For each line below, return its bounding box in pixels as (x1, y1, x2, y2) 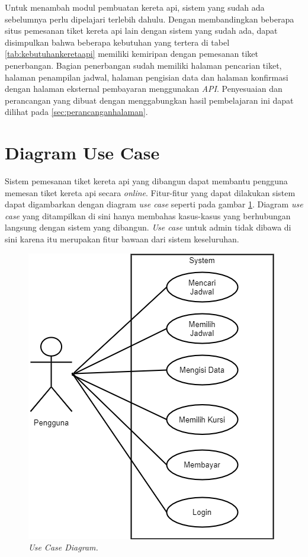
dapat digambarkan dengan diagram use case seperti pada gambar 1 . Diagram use (5, 198, 303, 210)
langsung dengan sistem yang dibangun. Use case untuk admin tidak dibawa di (5, 221, 291, 233)
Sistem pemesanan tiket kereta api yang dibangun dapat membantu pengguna (5, 175, 288, 187)
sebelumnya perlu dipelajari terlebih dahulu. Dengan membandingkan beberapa (5, 12, 294, 25)
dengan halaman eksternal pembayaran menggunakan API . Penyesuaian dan (5, 82, 283, 95)
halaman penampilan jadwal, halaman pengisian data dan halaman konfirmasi (5, 71, 288, 83)
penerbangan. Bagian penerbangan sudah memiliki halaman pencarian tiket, (5, 59, 282, 71)
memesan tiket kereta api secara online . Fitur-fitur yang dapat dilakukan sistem (5, 186, 296, 199)
